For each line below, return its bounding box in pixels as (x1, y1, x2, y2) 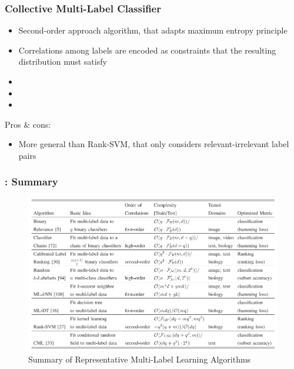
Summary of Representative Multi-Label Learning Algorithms (28, 353, 251, 365)
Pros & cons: (5, 118, 51, 130)
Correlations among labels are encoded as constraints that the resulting (18, 44, 276, 56)
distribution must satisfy (18, 55, 107, 68)
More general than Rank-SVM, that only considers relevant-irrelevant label (18, 138, 289, 150)
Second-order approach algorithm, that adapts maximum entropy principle (18, 24, 288, 36)
